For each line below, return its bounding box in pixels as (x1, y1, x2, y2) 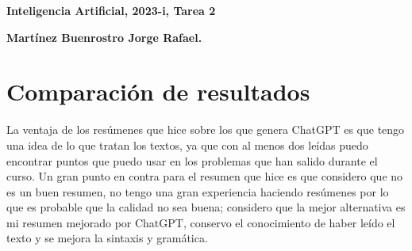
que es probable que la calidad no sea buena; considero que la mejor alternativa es (6, 199, 406, 215)
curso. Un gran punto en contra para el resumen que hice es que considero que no (6, 168, 403, 184)
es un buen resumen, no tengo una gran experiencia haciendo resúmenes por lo (6, 183, 389, 200)
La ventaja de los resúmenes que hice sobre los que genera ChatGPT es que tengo (6, 121, 405, 138)
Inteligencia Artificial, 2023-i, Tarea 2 (6, 2, 216, 18)
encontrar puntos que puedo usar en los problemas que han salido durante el (6, 152, 378, 169)
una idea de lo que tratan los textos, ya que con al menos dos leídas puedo (6, 136, 368, 153)
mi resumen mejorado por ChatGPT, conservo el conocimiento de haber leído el (6, 214, 395, 230)
